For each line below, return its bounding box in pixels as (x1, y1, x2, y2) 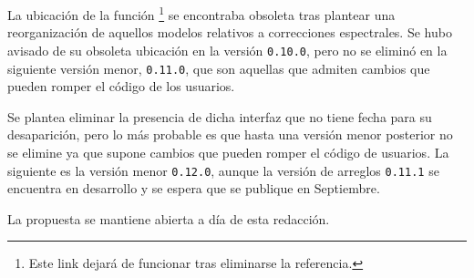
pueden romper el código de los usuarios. (7, 77, 235, 96)
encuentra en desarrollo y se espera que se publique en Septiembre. (7, 179, 380, 198)
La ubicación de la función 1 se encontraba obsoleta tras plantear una (7, 3, 396, 24)
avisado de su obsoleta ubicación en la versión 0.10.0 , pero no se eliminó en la (7, 40, 448, 59)
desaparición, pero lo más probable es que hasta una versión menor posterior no (7, 125, 453, 144)
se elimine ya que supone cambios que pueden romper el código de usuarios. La (7, 142, 449, 161)
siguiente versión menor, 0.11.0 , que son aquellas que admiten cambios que (7, 58, 430, 77)
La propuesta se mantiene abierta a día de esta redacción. (7, 209, 330, 228)
